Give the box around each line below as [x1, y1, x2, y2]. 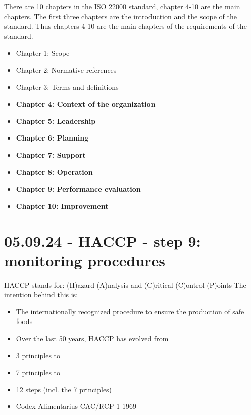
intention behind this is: [4, 289, 78, 300]
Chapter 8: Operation [16, 166, 93, 177]
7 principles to [16, 367, 61, 378]
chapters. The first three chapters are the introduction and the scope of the [4, 11, 237, 21]
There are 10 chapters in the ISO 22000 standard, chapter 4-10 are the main [4, 1, 240, 11]
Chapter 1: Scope [16, 48, 70, 58]
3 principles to [16, 350, 61, 360]
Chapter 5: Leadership [16, 115, 96, 126]
